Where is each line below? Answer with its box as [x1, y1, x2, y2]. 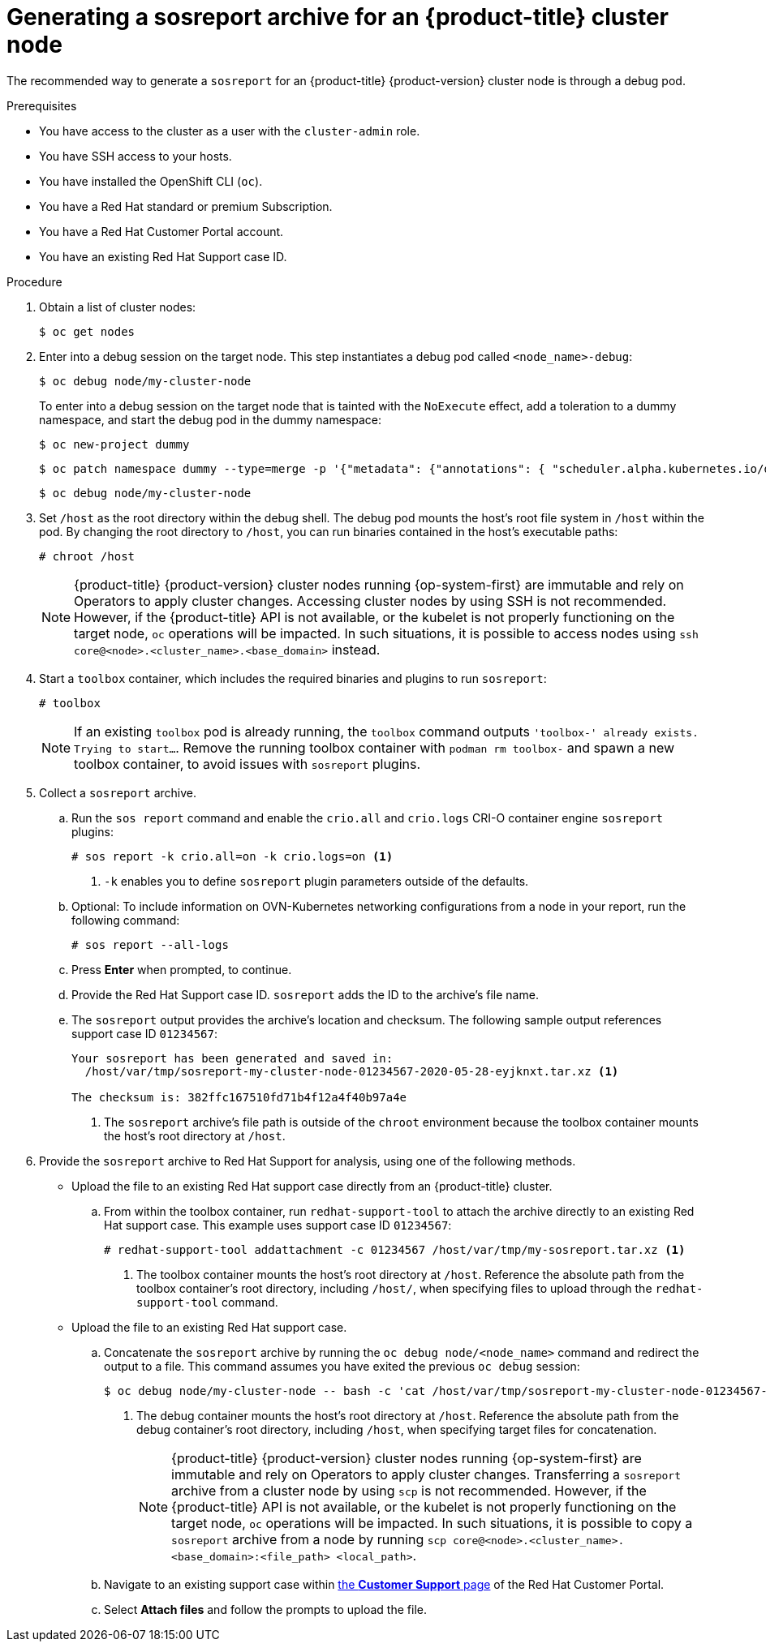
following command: [71, 912, 180, 927]
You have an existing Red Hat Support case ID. [39, 249, 287, 264]
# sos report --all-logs [71, 938, 229, 951]
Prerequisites [6, 98, 77, 113]
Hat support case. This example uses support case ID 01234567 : [104, 1217, 452, 1232]
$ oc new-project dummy [39, 437, 190, 451]
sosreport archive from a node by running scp [171, 1530, 447, 1547]
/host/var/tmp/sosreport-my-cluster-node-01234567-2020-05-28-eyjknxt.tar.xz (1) [84, 1064, 619, 1078]
